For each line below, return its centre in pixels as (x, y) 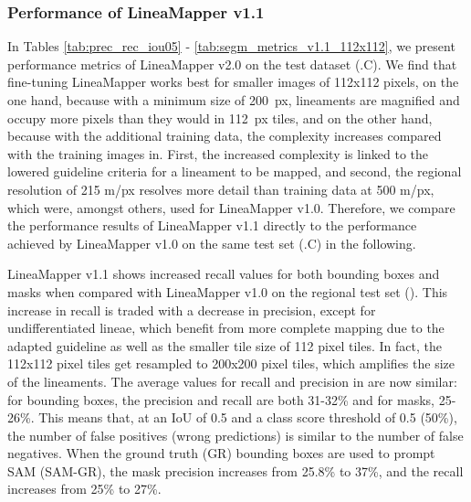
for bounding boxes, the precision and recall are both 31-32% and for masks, (221, 399)
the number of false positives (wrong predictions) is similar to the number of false (235, 435)
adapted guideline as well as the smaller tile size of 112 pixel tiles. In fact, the (225, 345)
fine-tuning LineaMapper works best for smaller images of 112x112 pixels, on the (233, 82)
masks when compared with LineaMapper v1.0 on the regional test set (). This (228, 291)
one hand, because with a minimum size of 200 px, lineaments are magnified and (234, 100)
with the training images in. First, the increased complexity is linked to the (218, 153)
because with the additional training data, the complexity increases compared (225, 136)
